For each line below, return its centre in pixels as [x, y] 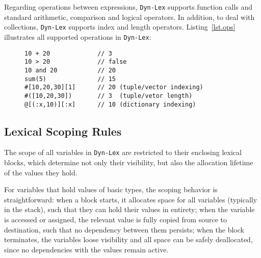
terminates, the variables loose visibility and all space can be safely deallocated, [128, 239]
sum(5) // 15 [70, 79]
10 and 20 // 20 [70, 70]
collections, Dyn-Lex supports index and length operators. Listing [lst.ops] [120, 27]
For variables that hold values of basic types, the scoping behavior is [111, 189]
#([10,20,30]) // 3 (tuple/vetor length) [109, 96]
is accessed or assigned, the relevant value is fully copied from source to [115, 219]
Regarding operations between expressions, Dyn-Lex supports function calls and [128, 7]
